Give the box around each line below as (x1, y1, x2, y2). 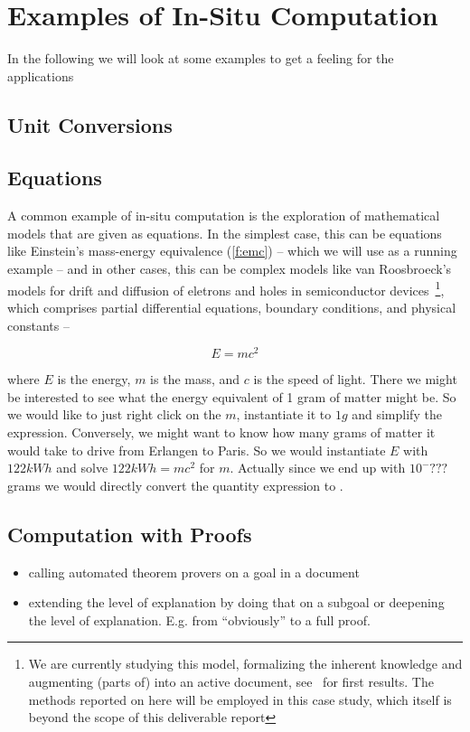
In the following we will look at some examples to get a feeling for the (7, 49, 394, 68)
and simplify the (352, 405, 442, 424)
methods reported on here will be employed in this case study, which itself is (28, 690, 452, 709)
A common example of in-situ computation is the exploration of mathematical (7, 206, 440, 225)
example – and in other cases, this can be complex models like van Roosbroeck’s (7, 259, 452, 278)
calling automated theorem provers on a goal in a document (28, 562, 360, 581)
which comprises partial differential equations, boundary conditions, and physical (7, 297, 456, 316)
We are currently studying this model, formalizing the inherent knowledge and (28, 654, 463, 673)
